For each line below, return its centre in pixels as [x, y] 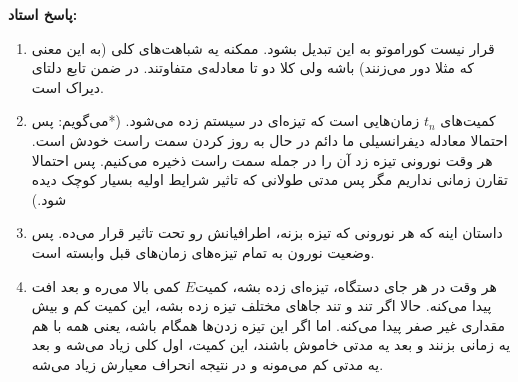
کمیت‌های [468, 120]
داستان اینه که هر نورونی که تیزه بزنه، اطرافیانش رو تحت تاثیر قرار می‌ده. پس [267, 232]
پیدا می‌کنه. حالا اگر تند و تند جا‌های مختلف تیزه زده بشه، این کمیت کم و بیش [261, 305]
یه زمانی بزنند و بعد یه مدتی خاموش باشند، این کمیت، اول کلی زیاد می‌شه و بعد [271, 344]
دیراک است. [68, 86]
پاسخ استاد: [43, 14]
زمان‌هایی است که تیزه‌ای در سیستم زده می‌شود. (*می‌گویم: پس [225, 120]
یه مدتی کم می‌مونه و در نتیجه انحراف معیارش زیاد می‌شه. [207, 363]
